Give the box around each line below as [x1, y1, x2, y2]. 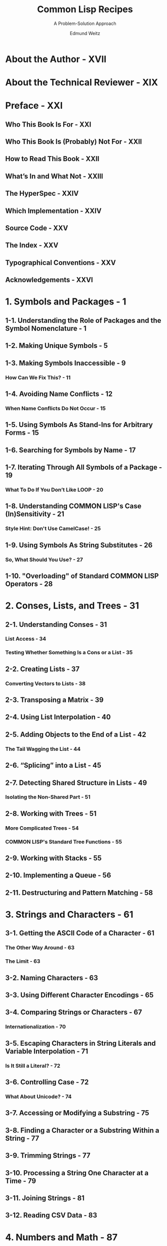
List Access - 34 [5, 635, 47, 643]
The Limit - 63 [5, 958, 40, 965]
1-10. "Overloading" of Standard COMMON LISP [5, 571, 159, 580]
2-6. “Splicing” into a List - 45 [5, 761, 101, 770]
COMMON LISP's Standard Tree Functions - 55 [5, 838, 122, 845]
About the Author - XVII [5, 53, 107, 65]
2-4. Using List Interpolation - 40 [5, 713, 111, 721]
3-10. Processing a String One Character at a [5, 1168, 149, 1177]
